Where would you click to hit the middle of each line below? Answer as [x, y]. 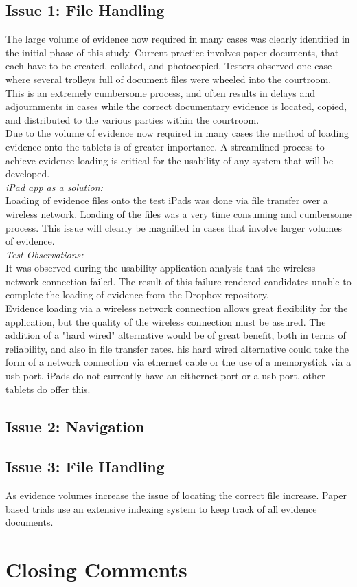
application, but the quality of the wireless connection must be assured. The [166, 321]
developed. [28, 174]
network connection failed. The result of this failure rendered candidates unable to [178, 281]
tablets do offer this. [48, 389]
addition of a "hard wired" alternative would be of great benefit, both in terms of [176, 335]
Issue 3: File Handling [85, 466]
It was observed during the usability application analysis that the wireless [161, 268]
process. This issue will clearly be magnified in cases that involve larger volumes [174, 227]
